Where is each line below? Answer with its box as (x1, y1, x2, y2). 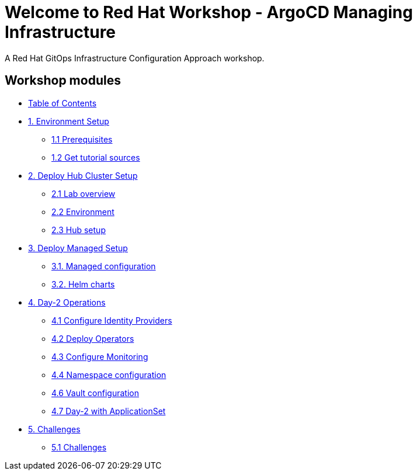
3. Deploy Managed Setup (28, 242, 128, 253)
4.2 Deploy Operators (51, 333, 134, 344)
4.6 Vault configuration (51, 387, 139, 398)
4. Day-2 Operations (28, 297, 106, 307)
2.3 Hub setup (51, 224, 106, 235)
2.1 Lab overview (51, 188, 116, 199)
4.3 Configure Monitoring (51, 351, 148, 362)
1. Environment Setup (28, 116, 109, 126)
